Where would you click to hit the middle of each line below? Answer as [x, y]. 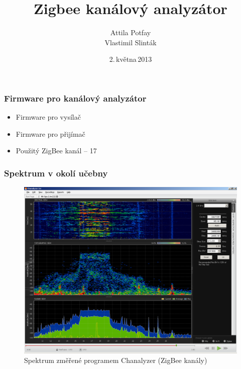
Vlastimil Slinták [131, 42]
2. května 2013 [131, 59]
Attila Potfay [131, 32]
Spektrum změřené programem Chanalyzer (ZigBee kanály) [116, 360]
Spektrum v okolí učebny [56, 173]
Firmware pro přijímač [50, 133]
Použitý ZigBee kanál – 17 [56, 151]
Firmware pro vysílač [48, 117]
